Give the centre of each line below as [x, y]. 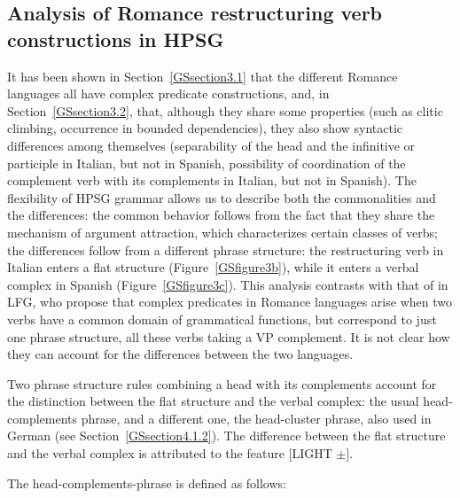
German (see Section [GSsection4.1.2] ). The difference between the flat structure [226, 436]
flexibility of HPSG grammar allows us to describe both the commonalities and [222, 197]
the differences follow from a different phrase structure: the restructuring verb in [226, 249]
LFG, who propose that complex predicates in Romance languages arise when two [230, 302]
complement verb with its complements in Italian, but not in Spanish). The [212, 180]
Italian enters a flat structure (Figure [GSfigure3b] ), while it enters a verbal [213, 267]
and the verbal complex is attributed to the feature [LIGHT [170, 453]
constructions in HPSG [116, 39]
